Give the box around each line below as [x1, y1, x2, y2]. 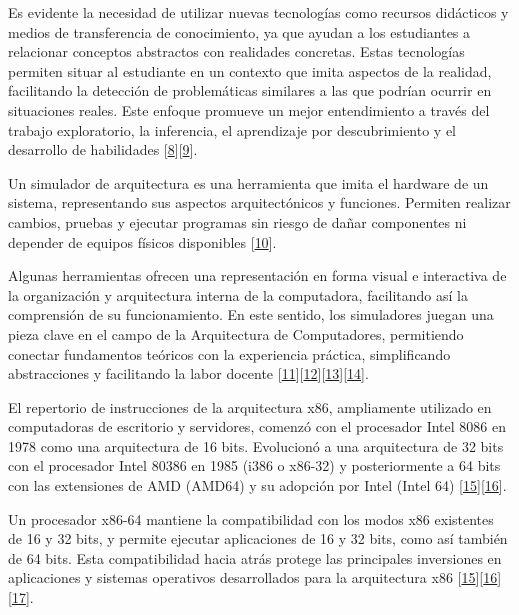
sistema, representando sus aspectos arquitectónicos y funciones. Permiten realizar [8, 192, 511, 213]
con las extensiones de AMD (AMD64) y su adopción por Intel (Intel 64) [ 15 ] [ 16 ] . [8, 475, 507, 496]
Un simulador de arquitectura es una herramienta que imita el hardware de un [8, 172, 489, 193]
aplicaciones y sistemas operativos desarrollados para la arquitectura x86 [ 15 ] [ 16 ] [8, 567, 502, 588]
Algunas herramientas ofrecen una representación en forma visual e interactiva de [8, 265, 507, 286]
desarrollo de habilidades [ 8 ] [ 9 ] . [8, 139, 198, 160]
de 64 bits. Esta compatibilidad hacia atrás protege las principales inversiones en [8, 547, 502, 568]
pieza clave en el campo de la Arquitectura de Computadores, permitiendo [8, 323, 464, 344]
